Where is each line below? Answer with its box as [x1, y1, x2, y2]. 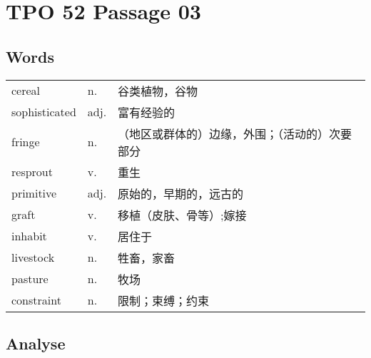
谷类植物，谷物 [118, 82, 198, 99]
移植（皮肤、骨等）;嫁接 [118, 206, 247, 223]
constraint [11, 292, 61, 309]
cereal [11, 82, 41, 99]
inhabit [11, 227, 47, 245]
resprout [11, 163, 53, 180]
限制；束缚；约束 [118, 292, 210, 309]
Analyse [6, 332, 66, 354]
